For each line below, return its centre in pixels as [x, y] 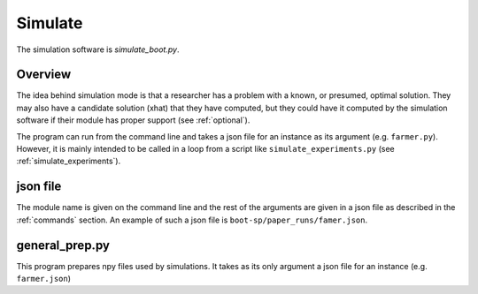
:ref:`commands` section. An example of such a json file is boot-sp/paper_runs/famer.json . [192, 220]
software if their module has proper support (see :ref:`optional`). [133, 120]
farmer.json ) [43, 279]
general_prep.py [63, 245]
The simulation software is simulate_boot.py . [98, 49]
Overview [44, 75]
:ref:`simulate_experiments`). [69, 161]
